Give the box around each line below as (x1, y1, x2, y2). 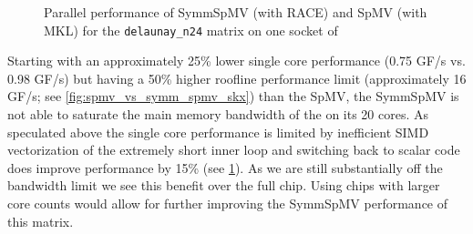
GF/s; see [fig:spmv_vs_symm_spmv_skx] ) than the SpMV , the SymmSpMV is (7, 86, 459, 106)
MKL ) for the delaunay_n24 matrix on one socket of (44, 20, 338, 39)
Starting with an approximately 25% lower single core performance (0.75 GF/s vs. (7, 51, 466, 70)
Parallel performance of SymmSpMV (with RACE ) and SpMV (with (44, 3, 427, 21)
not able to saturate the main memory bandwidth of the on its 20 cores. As (7, 105, 429, 124)
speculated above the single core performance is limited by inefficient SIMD (7, 122, 429, 141)
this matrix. (7, 211, 74, 230)
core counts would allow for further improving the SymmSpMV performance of (7, 194, 448, 212)
